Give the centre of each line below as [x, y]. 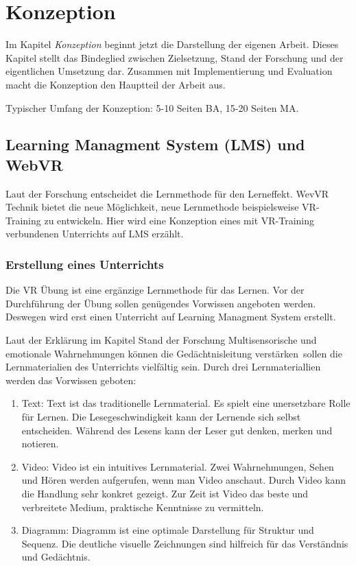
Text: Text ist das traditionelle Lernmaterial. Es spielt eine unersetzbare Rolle [186, 403]
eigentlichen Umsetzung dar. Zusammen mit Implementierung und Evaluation [169, 71]
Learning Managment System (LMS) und [155, 144]
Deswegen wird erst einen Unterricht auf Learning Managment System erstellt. [171, 317]
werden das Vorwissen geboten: [71, 380]
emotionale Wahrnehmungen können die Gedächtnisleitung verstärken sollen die [174, 353]
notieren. [40, 444]
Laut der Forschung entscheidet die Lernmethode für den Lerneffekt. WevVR [167, 193]
